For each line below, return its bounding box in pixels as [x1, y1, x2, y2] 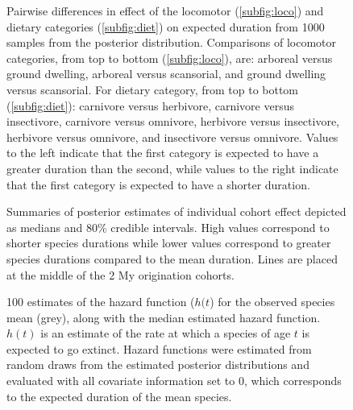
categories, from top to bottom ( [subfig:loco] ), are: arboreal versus [6, 49, 333, 66]
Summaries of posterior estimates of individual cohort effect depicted [6, 203, 347, 220]
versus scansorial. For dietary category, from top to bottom [6, 81, 299, 97]
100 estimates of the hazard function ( [6, 293, 195, 310]
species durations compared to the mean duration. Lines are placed [6, 250, 338, 267]
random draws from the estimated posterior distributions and [6, 356, 309, 373]
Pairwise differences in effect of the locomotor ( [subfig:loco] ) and [6, 2, 324, 19]
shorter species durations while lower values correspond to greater [6, 234, 331, 251]
